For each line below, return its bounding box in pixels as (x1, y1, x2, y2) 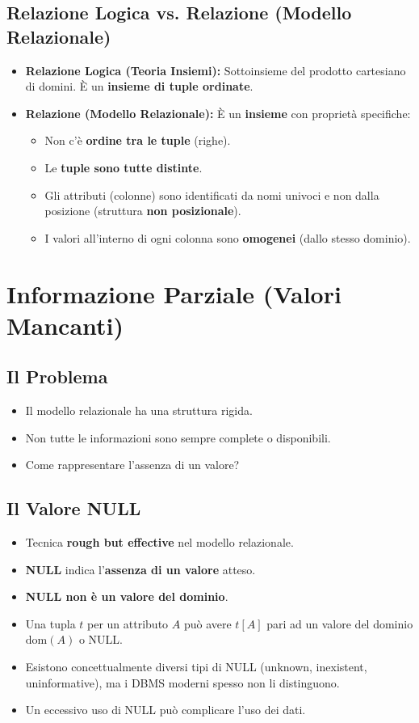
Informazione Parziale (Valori (6, 277, 341, 310)
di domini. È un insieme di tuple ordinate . (25, 78, 253, 95)
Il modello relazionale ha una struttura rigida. (25, 402, 253, 419)
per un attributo (87, 615, 169, 632)
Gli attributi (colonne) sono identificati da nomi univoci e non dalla (44, 186, 379, 203)
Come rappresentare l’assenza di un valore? (25, 456, 240, 473)
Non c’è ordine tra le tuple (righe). (44, 132, 231, 149)
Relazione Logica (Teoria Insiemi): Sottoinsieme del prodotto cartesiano (25, 61, 406, 78)
